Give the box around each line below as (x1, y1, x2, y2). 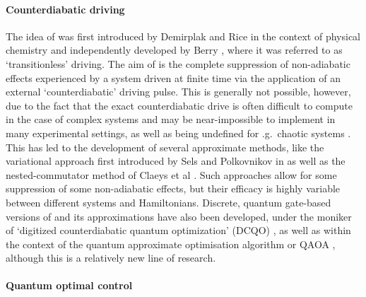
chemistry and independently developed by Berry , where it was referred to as (6, 42, 343, 57)
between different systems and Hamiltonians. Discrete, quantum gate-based (6, 194, 331, 209)
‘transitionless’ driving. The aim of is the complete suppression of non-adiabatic (6, 56, 350, 71)
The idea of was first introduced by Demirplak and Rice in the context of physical (6, 28, 361, 43)
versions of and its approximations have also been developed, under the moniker (6, 209, 352, 223)
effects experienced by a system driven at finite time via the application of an (6, 70, 341, 85)
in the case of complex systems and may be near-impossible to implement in (6, 112, 336, 127)
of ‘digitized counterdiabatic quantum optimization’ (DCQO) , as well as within (6, 223, 351, 238)
